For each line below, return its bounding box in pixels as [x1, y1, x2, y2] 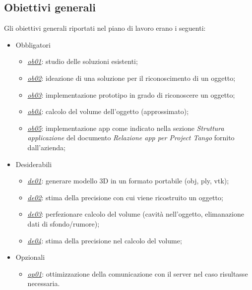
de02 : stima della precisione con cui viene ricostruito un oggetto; [27, 192, 223, 202]
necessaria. [27, 278, 60, 289]
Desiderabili [15, 159, 52, 169]
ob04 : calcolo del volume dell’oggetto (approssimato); [27, 106, 189, 116]
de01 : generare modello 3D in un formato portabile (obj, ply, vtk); [27, 175, 229, 186]
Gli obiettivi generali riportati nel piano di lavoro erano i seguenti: [4, 23, 206, 33]
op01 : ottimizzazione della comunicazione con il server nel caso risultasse [27, 268, 248, 279]
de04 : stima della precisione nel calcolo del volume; [27, 235, 182, 245]
